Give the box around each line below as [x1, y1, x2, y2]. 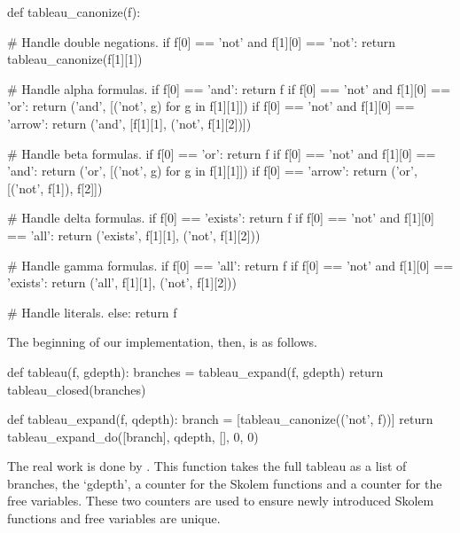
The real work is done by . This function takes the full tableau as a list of [7, 457, 407, 475]
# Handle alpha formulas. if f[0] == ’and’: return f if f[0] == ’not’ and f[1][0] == [7, 79, 451, 98]
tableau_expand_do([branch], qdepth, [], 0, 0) [7, 427, 259, 445]
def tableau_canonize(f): [7, 3, 141, 20]
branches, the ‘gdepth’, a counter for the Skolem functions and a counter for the [7, 474, 442, 492]
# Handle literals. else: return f [7, 302, 177, 321]
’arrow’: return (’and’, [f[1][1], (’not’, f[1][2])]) [7, 114, 252, 132]
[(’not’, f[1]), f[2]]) [7, 178, 103, 197]
